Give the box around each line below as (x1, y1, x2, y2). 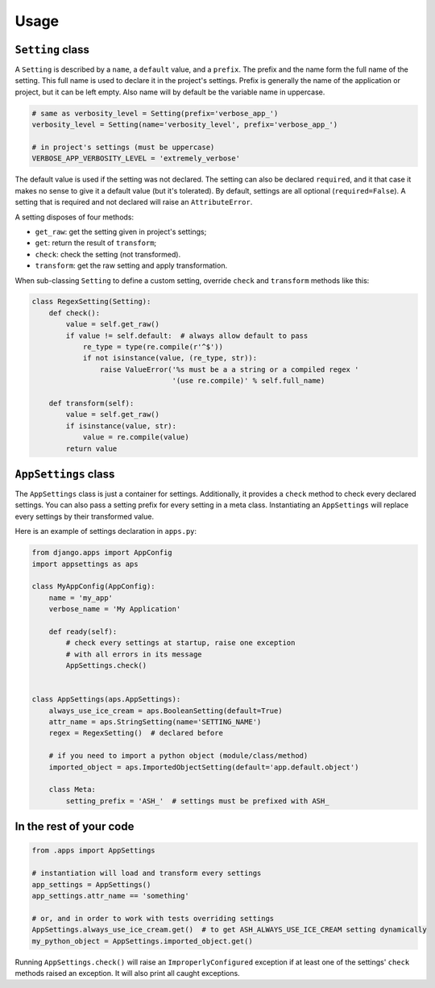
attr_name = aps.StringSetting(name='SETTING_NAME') (48, 718, 262, 727)
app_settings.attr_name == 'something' (31, 891, 189, 900)
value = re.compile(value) (82, 432, 189, 442)
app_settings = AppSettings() (31, 880, 151, 889)
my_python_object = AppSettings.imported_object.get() (31, 936, 253, 945)
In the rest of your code (14, 819, 135, 834)
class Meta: (48, 785, 97, 794)
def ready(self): (48, 627, 118, 636)
